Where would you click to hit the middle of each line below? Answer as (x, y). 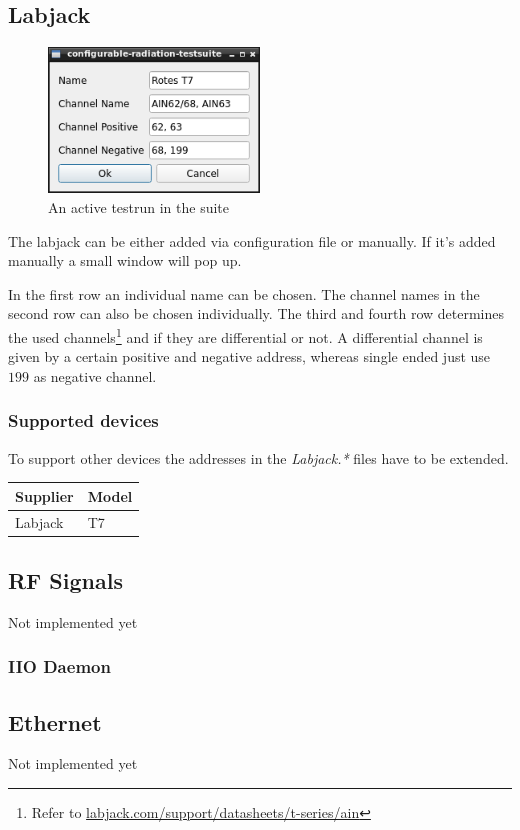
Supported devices (83, 420)
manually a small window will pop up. (125, 260)
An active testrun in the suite (139, 206)
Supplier (44, 495)
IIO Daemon (59, 666)
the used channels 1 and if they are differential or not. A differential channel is (245, 335)
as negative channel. (95, 375)
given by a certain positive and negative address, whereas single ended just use (249, 356)
